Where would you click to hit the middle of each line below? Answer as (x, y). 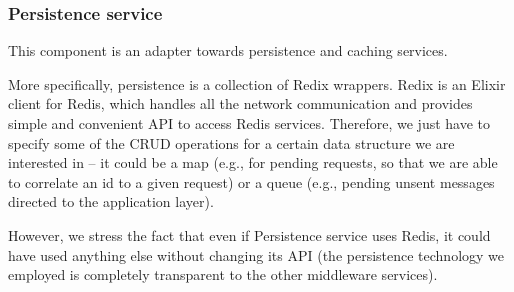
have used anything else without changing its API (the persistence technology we (256, 254)
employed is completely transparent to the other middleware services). (223, 274)
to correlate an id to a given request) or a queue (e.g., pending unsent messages (251, 181)
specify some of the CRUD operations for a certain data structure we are (231, 142)
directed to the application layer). (111, 201)
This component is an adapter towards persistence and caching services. (228, 50)
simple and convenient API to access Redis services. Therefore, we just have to (249, 123)
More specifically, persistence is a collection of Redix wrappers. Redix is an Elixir (257, 83)
